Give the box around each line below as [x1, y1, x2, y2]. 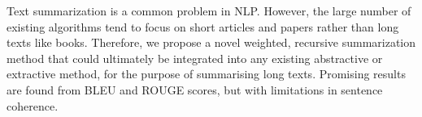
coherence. [7, 97, 59, 114]
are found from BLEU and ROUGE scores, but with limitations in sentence [7, 81, 383, 98]
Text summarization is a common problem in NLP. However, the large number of [7, 2, 411, 19]
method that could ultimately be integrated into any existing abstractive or [7, 49, 383, 66]
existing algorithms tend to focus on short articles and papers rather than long [7, 18, 399, 35]
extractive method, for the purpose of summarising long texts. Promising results [7, 65, 406, 82]
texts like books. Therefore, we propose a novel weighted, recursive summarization [7, 34, 416, 51]
